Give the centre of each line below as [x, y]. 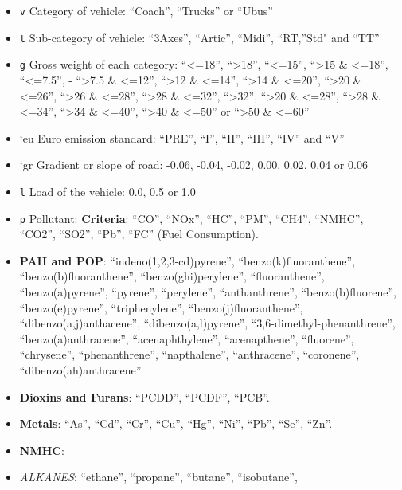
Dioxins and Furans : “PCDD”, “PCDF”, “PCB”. [144, 396]
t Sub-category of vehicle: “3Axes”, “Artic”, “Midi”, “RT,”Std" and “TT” [199, 37]
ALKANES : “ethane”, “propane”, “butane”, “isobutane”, [158, 477]
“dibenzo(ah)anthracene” [80, 370]
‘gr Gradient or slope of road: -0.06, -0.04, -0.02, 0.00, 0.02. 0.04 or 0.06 [193, 165]
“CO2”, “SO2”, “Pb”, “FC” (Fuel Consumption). [139, 234]
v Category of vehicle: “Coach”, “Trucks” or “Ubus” [146, 10]
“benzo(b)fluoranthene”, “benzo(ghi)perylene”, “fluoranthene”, [172, 276]
